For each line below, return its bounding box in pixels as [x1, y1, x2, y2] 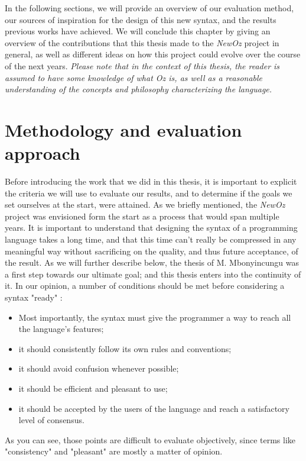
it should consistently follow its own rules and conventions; [18, 342, 232, 354]
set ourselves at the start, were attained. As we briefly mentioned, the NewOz [5, 198, 285, 211]
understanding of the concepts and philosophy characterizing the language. [5, 83, 272, 95]
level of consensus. [18, 414, 84, 426]
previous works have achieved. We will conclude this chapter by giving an [5, 25, 271, 37]
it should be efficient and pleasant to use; [18, 382, 168, 394]
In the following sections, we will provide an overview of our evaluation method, [5, 2, 294, 14]
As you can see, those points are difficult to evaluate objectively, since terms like [5, 433, 296, 446]
